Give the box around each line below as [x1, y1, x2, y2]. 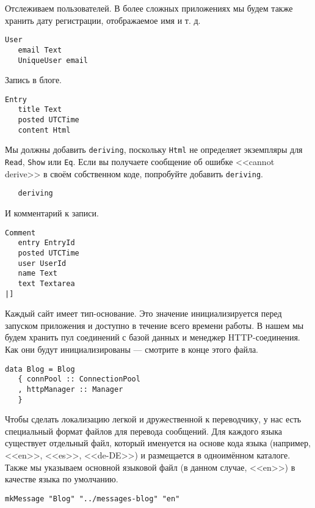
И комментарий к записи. [5, 207, 99, 219]
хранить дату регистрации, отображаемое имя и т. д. [5, 13, 201, 26]
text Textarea [18, 279, 75, 288]
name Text [18, 269, 57, 278]
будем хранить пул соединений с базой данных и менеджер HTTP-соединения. [5, 331, 300, 344]
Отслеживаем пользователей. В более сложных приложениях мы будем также [5, 2, 293, 14]
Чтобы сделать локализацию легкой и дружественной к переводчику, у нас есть [5, 413, 302, 425]
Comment [5, 228, 36, 237]
